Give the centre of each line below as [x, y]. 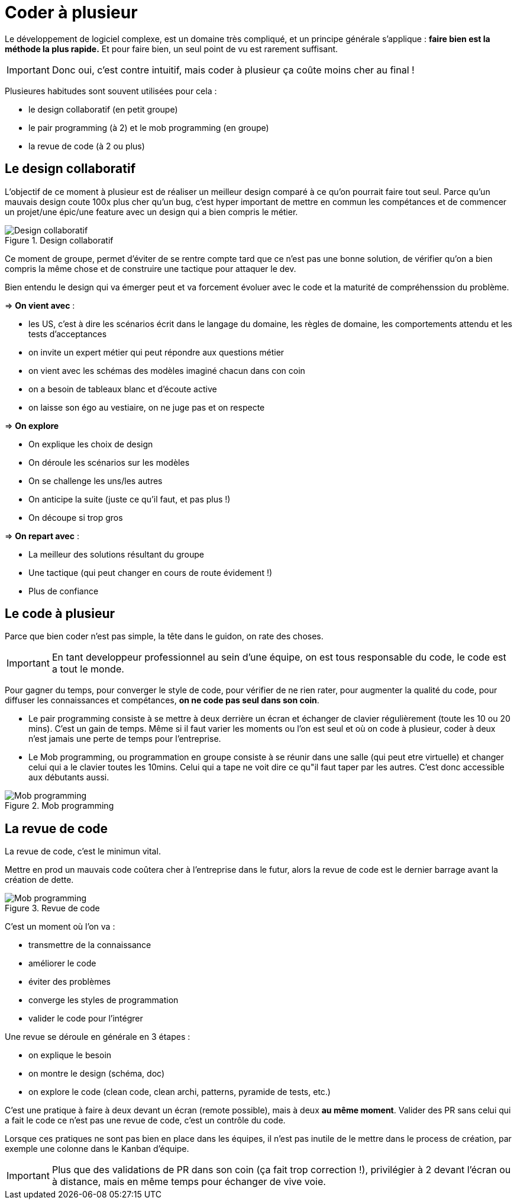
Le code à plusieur [60, 614]
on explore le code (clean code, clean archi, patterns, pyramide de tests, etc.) [180, 1092]
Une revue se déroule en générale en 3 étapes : [98, 1037]
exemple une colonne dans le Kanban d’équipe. [97, 1149]
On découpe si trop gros [76, 517]
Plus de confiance [64, 591]
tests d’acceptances [68, 334]
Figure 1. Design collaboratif [59, 240]
